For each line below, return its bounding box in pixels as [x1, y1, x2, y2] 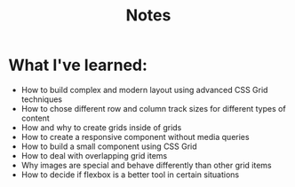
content [20, 113, 50, 123]
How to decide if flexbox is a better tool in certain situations [20, 169, 240, 180]
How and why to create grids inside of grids [20, 121, 182, 133]
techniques [20, 94, 63, 105]
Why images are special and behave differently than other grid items [20, 160, 272, 170]
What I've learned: [8, 55, 148, 75]
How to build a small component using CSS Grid [20, 141, 197, 152]
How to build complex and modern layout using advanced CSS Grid [20, 84, 268, 95]
